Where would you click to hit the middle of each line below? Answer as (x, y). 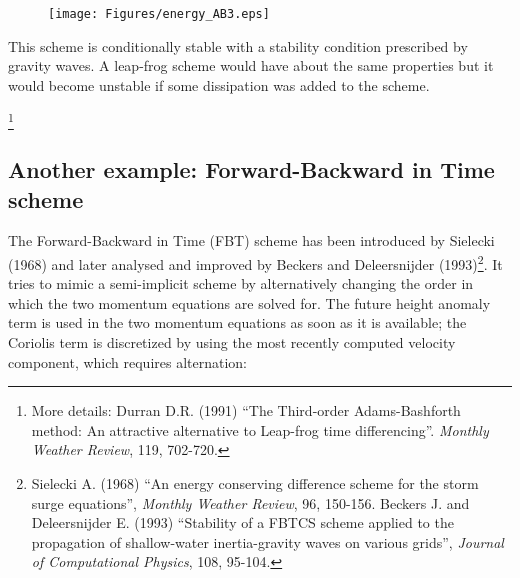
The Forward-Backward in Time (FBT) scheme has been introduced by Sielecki (251, 240)
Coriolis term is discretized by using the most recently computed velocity (232, 341)
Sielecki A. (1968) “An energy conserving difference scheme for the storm (255, 482)
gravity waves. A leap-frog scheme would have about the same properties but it (251, 65)
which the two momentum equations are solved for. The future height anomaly (249, 302)
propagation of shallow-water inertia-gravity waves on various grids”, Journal (267, 541)
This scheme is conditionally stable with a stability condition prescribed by (238, 45)
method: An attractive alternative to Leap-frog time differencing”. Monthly (260, 429)
